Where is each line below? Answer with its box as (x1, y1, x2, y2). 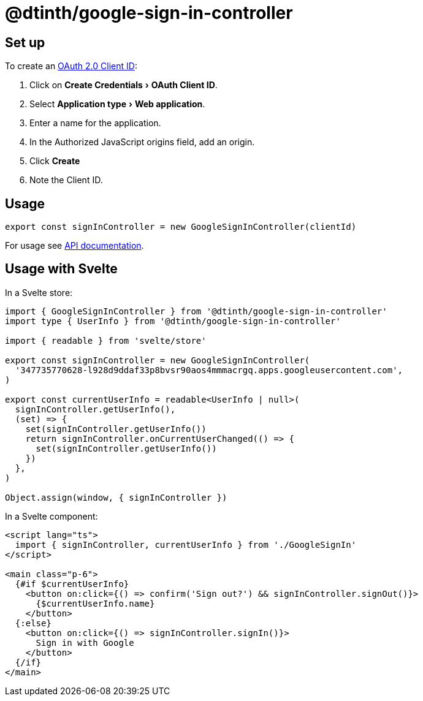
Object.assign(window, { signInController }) (5, 492, 227, 502)
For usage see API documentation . (5, 240, 144, 251)
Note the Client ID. (29, 175, 103, 186)
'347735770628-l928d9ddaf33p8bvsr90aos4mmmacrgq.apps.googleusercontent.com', (15, 365, 403, 375)
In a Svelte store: (5, 287, 73, 298)
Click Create (29, 156, 80, 167)
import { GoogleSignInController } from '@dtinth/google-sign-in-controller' (5, 306, 387, 316)
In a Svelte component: (5, 510, 98, 521)
